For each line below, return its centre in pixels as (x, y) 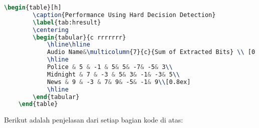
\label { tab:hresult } (67, 22)
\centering (51, 30)
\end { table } (38, 104)
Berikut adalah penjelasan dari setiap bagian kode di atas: (94, 120)
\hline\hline (68, 45)
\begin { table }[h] (33, 7)
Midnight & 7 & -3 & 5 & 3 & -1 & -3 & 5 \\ (113, 74)
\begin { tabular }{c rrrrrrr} (79, 37)
